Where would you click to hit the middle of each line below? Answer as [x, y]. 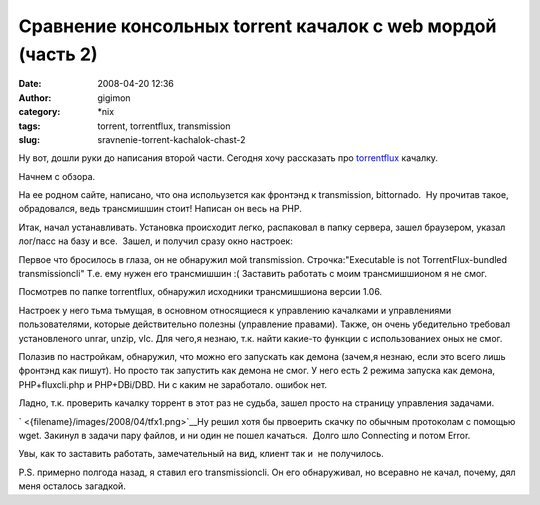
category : [39, 112]
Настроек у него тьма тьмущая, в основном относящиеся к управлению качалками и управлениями [235, 310]
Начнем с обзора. [57, 176]
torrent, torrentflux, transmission [164, 126]
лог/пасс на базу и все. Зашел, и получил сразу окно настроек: [156, 241]
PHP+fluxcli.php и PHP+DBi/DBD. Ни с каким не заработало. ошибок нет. [173, 384]
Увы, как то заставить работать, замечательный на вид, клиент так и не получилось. [201, 454]
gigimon [114, 97]
